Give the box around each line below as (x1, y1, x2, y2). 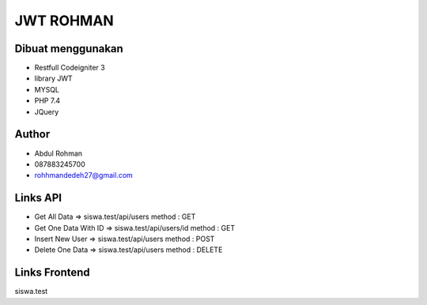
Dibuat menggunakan (14, 42, 124, 55)
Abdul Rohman (34, 149, 83, 158)
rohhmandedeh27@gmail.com (34, 171, 134, 180)
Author (14, 127, 51, 141)
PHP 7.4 (34, 96, 61, 106)
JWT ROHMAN (14, 12, 114, 29)
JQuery (34, 107, 59, 116)
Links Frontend (14, 265, 90, 280)
